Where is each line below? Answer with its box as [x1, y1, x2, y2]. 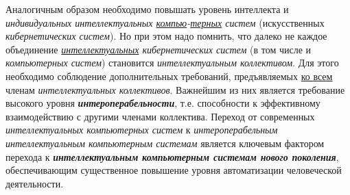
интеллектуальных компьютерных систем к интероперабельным [5, 122, 278, 137]
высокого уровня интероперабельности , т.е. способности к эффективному [5, 96, 320, 110]
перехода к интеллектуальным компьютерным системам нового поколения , [5, 149, 339, 164]
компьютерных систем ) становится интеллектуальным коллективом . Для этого [5, 55, 339, 70]
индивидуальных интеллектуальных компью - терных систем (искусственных [5, 15, 325, 29]
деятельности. [5, 176, 64, 190]
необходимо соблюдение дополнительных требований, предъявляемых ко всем [5, 68, 333, 83]
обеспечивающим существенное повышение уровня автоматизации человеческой [5, 163, 342, 177]
